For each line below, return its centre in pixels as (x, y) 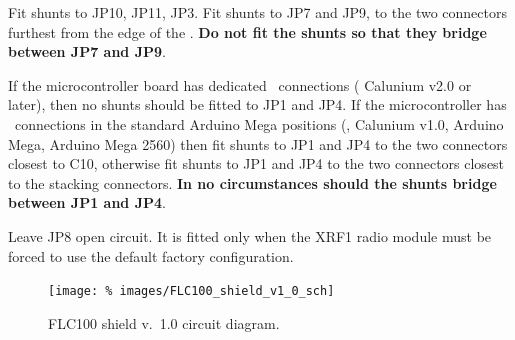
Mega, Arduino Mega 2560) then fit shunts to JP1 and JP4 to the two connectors (258, 143)
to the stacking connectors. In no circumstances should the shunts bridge (252, 182)
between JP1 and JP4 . (87, 202)
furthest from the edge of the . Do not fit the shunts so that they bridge (247, 31)
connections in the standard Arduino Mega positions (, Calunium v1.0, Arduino (259, 123)
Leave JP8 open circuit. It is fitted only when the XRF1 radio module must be (250, 235)
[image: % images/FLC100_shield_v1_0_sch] (191, 291)
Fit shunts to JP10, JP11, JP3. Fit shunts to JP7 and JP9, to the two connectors (257, 12)
